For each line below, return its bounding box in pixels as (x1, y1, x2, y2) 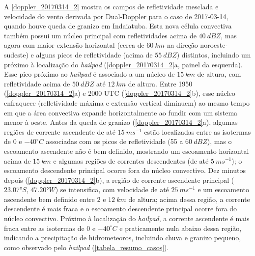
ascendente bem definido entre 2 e (4, 194, 106, 204)
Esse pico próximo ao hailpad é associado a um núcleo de (4, 69, 175, 79)
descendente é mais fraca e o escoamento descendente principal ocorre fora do (4, 203, 237, 214)
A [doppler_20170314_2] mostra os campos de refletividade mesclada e (4, 1, 219, 11)
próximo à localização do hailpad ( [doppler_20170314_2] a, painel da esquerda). (4, 59, 243, 69)
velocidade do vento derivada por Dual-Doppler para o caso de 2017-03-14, (4, 11, 228, 21)
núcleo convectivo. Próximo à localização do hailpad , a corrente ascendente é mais (4, 213, 250, 224)
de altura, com (197, 69, 241, 79)
